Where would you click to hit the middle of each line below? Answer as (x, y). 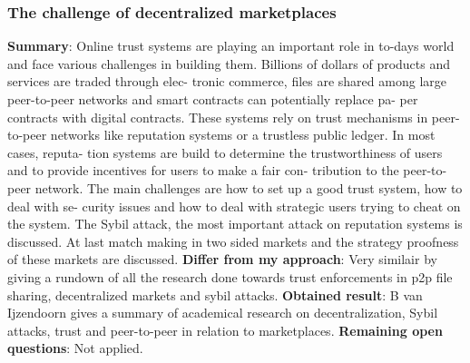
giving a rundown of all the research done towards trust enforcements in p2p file (230, 276)
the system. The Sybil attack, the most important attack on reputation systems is (235, 224)
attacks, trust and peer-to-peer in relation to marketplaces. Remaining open (225, 330)
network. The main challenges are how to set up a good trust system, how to (249, 187)
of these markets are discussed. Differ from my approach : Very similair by (222, 259)
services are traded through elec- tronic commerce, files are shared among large (227, 81)
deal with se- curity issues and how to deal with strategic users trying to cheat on (234, 206)
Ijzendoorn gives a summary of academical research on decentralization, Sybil (223, 313)
